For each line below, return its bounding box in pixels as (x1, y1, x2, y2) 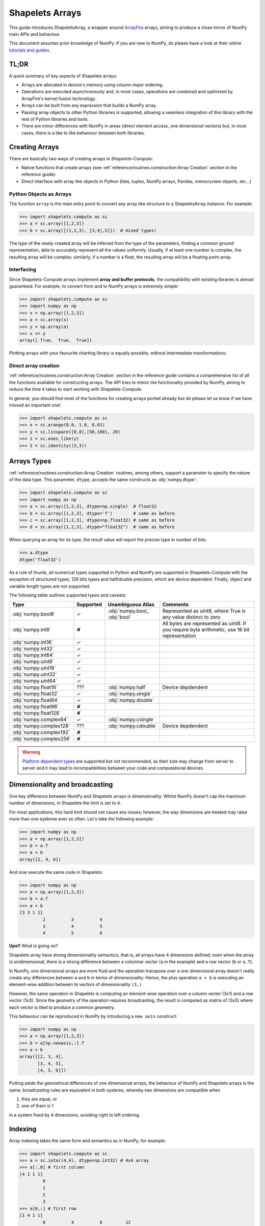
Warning (22, 749, 40, 755)
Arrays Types (9, 457, 52, 465)
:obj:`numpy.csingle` (108, 716, 155, 723)
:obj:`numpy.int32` (12, 645, 54, 652)
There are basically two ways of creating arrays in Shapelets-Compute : (9, 155, 154, 161)
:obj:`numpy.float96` (12, 703, 59, 710)
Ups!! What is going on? (9, 943, 58, 949)
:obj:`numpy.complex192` (12, 729, 71, 736)
